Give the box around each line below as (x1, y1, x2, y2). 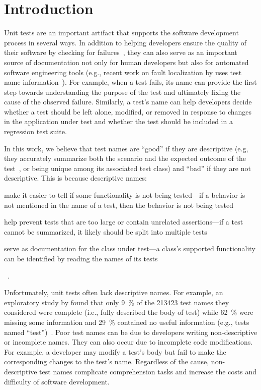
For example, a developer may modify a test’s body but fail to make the (4, 346, 226, 357)
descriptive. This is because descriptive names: (4, 173, 147, 183)
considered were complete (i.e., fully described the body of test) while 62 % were (4, 307, 253, 317)
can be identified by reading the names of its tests (4, 253, 158, 263)
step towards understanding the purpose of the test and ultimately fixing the (4, 86, 241, 97)
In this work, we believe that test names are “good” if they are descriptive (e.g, (4, 143, 248, 153)
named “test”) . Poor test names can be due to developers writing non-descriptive (4, 326, 257, 337)
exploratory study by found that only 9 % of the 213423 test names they (4, 297, 229, 307)
